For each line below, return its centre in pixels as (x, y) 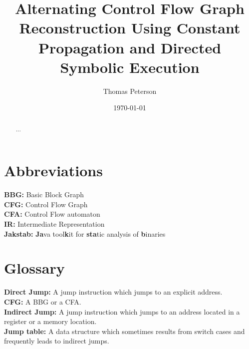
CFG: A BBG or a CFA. (43, 301)
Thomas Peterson (130, 91)
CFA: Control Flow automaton (52, 214)
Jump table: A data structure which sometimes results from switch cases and (124, 331)
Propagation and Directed (130, 47)
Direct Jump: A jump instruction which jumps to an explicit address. (113, 292)
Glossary (34, 268)
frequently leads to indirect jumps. (57, 341)
